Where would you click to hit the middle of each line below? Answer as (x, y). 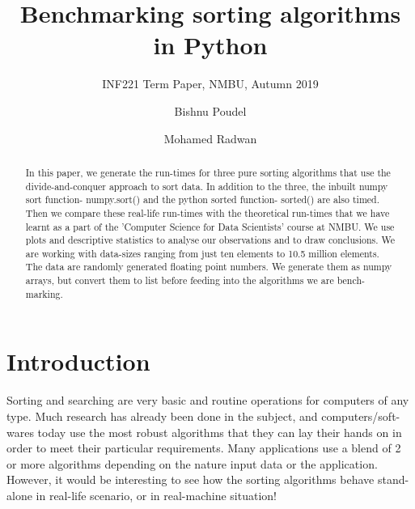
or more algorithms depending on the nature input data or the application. (192, 463)
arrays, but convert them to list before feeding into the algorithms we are (180, 280)
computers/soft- (361, 416)
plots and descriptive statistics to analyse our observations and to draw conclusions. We (210, 240)
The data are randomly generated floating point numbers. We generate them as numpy (209, 267)
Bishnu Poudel (210, 110)
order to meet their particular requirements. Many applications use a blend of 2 (204, 448)
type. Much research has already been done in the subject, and (162, 416)
